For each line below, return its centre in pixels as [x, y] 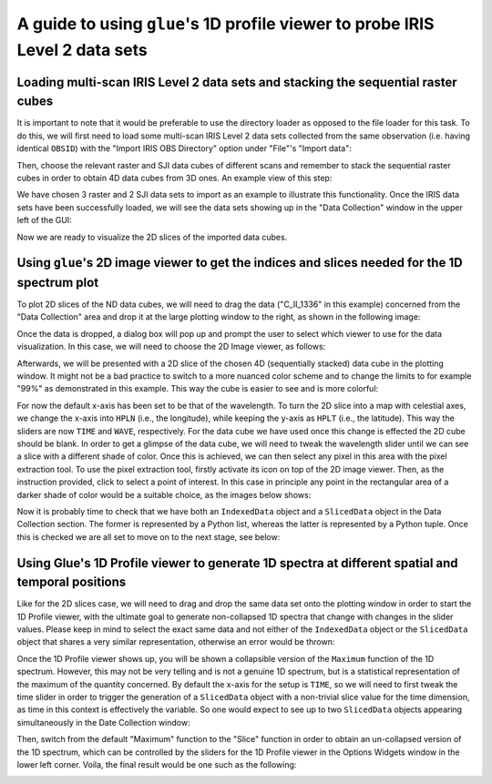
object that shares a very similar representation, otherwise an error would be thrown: [176, 642]
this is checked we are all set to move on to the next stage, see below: [149, 536]
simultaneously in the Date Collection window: [103, 722]
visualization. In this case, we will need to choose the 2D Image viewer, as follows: [171, 347]
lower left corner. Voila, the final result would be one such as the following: [157, 764]
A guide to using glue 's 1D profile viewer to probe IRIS [225, 24]
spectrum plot [58, 282]
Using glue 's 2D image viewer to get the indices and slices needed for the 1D [240, 263]
